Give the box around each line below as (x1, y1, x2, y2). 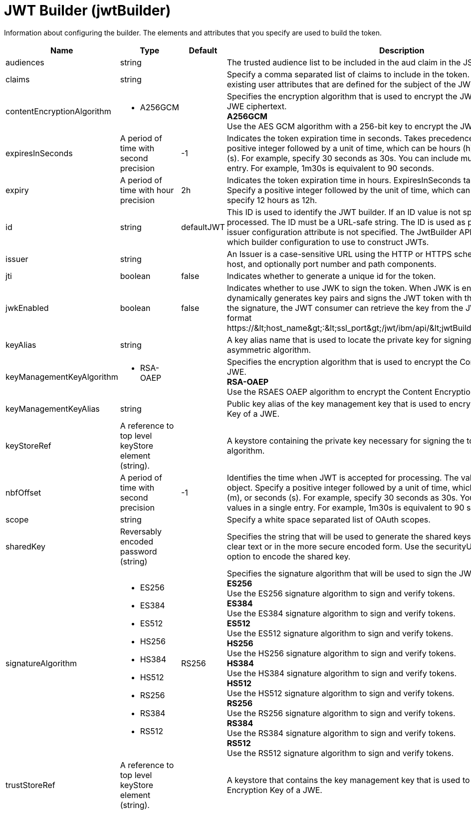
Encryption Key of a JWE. (227, 785, 322, 795)
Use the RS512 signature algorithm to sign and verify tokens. (227, 748, 454, 758)
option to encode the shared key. (227, 551, 351, 561)
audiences (5, 57, 44, 67)
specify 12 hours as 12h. (227, 195, 317, 205)
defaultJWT (181, 222, 225, 232)
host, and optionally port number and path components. (227, 259, 437, 269)
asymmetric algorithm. (227, 344, 311, 355)
